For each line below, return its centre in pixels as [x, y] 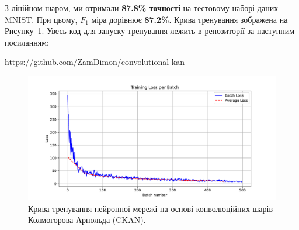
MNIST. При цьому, [41, 19]
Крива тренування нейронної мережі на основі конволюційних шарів [151, 208]
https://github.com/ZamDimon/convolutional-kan [95, 62]
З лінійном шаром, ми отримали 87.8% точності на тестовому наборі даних [142, 8]
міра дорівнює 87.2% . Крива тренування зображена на [190, 19]
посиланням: [27, 42]
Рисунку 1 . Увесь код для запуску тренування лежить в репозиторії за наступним [150, 31]
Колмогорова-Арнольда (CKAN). [87, 220]
